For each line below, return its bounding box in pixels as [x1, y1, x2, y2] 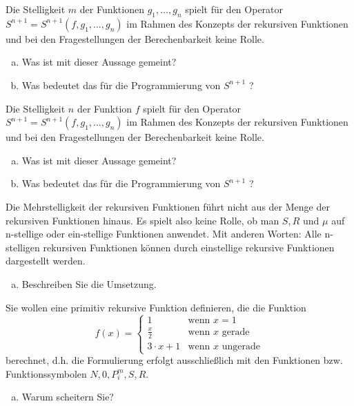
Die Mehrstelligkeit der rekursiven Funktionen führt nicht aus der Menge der [6, 199, 330, 213]
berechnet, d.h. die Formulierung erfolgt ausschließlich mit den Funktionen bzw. [6, 353, 343, 367]
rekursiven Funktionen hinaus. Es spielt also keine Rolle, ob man [6, 213, 279, 227]
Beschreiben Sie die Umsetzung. [21, 276, 157, 291]
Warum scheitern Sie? [21, 389, 114, 404]
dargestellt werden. [6, 253, 86, 268]
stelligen [6, 240, 40, 254]
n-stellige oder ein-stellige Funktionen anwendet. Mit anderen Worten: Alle [6, 226, 322, 241]
